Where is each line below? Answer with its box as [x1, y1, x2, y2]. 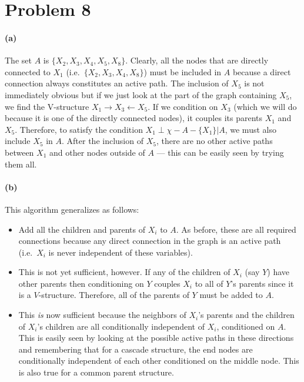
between [5, 146, 34, 158]
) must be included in [143, 65, 222, 78]
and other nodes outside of [49, 146, 145, 158]
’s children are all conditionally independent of [37, 320, 205, 332]
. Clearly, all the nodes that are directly [125, 54, 269, 66]
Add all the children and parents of [18, 223, 146, 235]
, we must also [225, 123, 276, 135]
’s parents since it [230, 277, 294, 289]
